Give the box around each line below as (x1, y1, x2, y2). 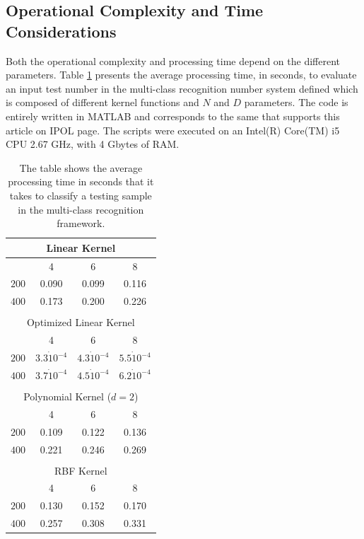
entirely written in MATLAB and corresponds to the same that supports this (6, 108, 340, 123)
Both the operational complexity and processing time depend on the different (6, 53, 340, 68)
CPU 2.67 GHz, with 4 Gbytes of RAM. (6, 137, 180, 151)
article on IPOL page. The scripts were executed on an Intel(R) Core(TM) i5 (6, 122, 340, 137)
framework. (57, 216, 105, 231)
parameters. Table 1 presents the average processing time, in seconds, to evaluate (6, 67, 357, 82)
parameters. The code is (244, 95, 348, 110)
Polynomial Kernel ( (23, 388, 112, 403)
